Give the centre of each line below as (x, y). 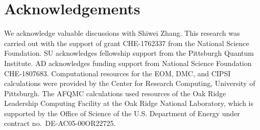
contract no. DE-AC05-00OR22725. (60, 123)
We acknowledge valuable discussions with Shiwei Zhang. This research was (122, 33)
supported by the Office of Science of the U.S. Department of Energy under (122, 113)
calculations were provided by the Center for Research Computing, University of (130, 83)
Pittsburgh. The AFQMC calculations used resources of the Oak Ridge (115, 93)
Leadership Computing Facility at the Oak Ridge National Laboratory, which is (129, 103)
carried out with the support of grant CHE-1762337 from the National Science (127, 43)
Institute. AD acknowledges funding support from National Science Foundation (128, 63)
